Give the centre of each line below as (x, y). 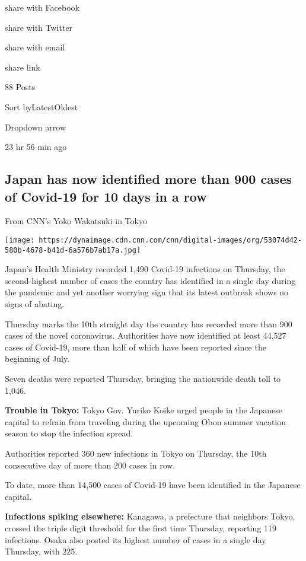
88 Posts (20, 87)
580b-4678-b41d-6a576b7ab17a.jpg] (73, 250)
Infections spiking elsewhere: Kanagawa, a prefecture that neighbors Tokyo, (150, 516)
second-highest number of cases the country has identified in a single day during (150, 280)
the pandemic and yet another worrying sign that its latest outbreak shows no (147, 292)
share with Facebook (42, 7)
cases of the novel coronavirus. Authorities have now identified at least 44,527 (146, 335)
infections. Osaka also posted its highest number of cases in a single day (136, 539)
